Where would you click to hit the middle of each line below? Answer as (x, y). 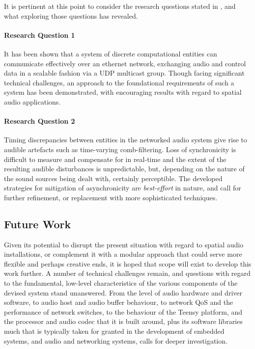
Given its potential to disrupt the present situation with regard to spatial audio (124, 244)
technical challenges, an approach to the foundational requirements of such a (119, 82)
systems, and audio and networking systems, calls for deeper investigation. (116, 340)
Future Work (38, 224)
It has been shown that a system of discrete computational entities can (111, 53)
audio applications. (32, 101)
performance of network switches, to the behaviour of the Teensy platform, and (123, 311)
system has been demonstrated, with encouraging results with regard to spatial (123, 92)
